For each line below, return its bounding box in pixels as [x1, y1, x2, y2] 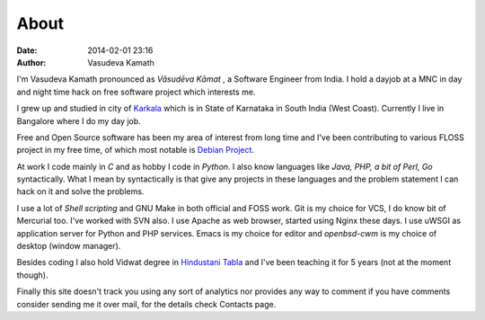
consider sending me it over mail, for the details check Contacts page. [16, 298, 277, 309]
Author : [16, 57, 47, 67]
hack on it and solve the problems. [16, 186, 145, 197]
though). [16, 270, 48, 280]
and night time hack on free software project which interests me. [16, 86, 256, 97]
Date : [16, 45, 38, 56]
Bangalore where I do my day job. [16, 115, 141, 126]
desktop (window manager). [16, 241, 121, 252]
